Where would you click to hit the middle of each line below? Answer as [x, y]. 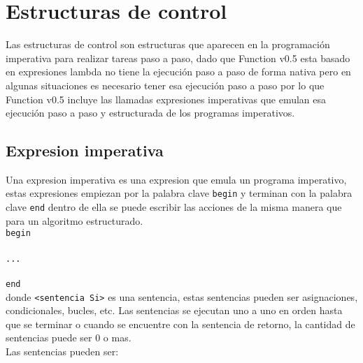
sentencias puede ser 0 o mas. [69, 338]
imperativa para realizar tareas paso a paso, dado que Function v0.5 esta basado [178, 58]
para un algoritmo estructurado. [74, 220]
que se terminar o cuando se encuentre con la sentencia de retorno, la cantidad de [180, 324]
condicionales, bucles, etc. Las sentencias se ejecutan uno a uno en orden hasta [174, 310]
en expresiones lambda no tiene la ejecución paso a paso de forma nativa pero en [178, 72]
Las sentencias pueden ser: [62, 351]
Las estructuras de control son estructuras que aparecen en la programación [168, 44]
